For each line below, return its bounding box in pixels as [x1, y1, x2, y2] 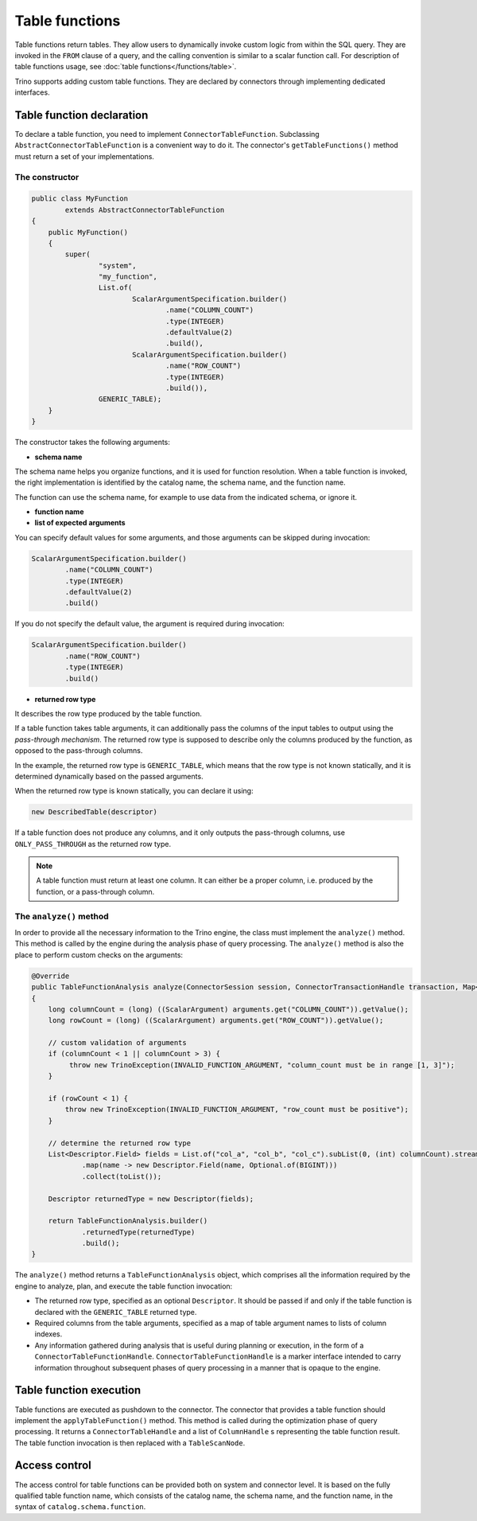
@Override [31, 971, 70, 981]
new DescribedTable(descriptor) [31, 808, 158, 817]
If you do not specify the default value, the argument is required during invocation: [14, 619, 285, 629]
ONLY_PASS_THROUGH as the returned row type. [14, 839, 171, 848]
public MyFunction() [48, 228, 129, 236]
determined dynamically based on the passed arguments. [14, 771, 204, 781]
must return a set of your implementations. [14, 151, 155, 161]
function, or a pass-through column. [36, 887, 155, 896]
